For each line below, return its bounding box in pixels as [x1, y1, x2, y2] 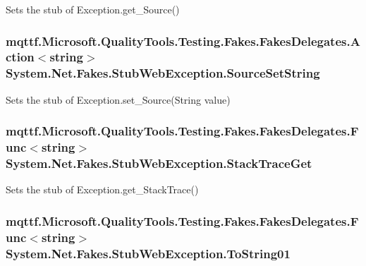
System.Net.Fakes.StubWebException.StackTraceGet [6, 155, 312, 172]
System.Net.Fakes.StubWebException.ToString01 [6, 244, 291, 262]
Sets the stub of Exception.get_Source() [6, 2, 180, 16]
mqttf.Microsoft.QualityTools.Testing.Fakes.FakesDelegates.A [6, 32, 360, 49]
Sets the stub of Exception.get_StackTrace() [6, 182, 199, 197]
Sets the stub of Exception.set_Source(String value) [6, 92, 231, 107]
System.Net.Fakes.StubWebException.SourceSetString [6, 64, 320, 82]
